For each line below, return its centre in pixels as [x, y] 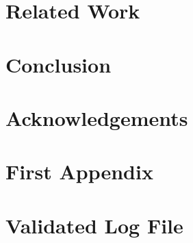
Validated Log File [94, 225]
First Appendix [79, 171]
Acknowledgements [97, 117]
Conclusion [59, 64]
